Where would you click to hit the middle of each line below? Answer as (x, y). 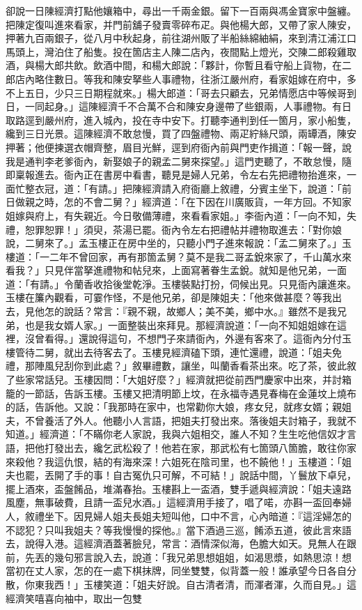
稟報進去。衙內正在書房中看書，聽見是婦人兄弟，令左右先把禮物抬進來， (181, 175)
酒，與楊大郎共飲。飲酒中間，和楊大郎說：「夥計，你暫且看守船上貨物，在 (174, 65)
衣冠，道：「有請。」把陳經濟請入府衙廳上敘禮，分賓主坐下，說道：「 (188, 188)
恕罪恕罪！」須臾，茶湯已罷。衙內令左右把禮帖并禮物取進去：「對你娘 (183, 229)
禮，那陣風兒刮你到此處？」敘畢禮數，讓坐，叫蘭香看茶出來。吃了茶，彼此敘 (181, 366)
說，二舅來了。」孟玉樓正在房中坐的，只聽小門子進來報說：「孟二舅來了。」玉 (179, 243)
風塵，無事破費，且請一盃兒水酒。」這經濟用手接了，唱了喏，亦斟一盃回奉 (174, 502)
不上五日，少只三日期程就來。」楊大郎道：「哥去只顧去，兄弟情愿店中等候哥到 (181, 92)
